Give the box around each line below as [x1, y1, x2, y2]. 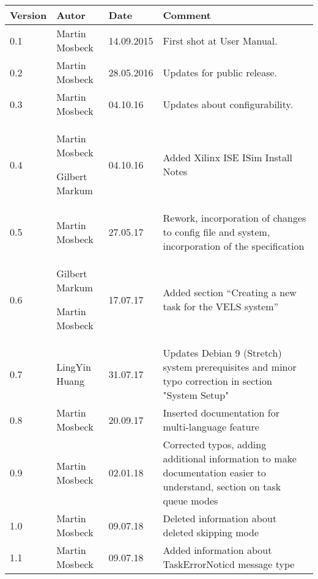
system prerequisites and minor [163, 360, 297, 374]
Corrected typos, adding [163, 437, 267, 451]
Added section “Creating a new [163, 285, 297, 299]
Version [10, 8, 47, 22]
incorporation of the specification [163, 239, 305, 253]
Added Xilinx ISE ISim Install [163, 150, 292, 164]
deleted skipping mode [163, 525, 259, 539]
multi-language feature [163, 420, 259, 434]
